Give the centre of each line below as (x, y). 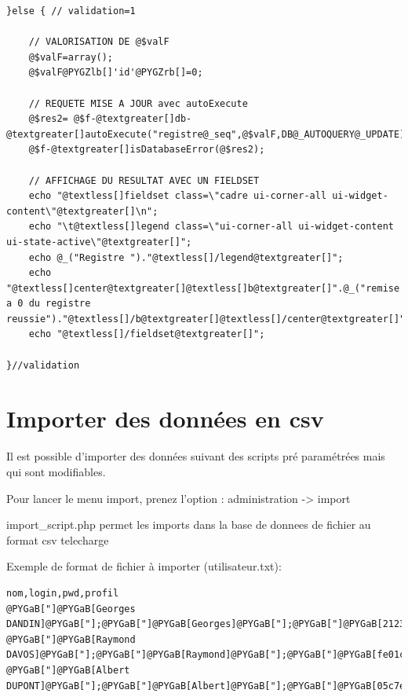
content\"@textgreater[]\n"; (82, 211)
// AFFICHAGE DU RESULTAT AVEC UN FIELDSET (144, 180)
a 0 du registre (49, 304)
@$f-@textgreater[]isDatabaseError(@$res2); (147, 150)
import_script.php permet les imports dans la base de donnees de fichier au (189, 525)
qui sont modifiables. (56, 471)
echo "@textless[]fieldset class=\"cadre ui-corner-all (178, 196)
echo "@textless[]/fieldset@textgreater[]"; (147, 334)
